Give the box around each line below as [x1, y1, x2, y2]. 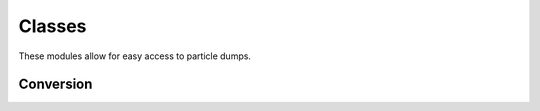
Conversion [18, 76, 93, 93]
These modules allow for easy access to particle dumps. [18, 50, 252, 62]
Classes [18, 15, 87, 37]
